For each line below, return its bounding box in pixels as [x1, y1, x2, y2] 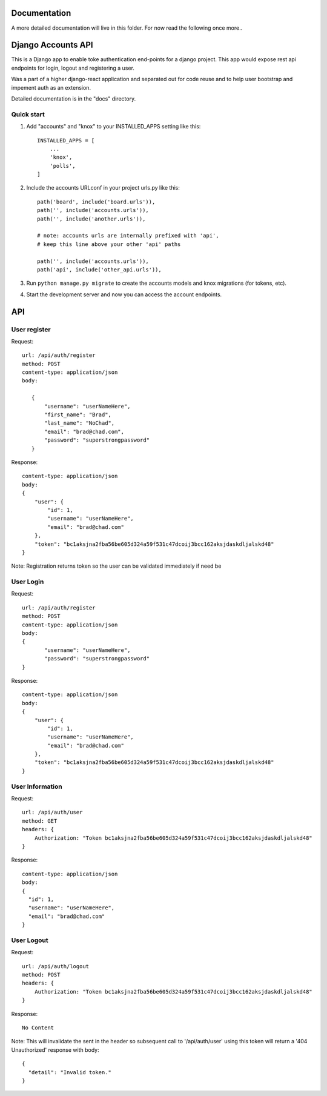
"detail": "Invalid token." [28, 1069, 112, 1075]
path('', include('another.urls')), [37, 215, 146, 222]
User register [11, 325, 51, 333]
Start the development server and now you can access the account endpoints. [26, 291, 222, 298]
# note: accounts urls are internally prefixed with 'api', [37, 232, 219, 239]
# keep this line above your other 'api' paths [37, 241, 181, 248]
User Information [11, 782, 63, 791]
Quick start [11, 110, 45, 118]
